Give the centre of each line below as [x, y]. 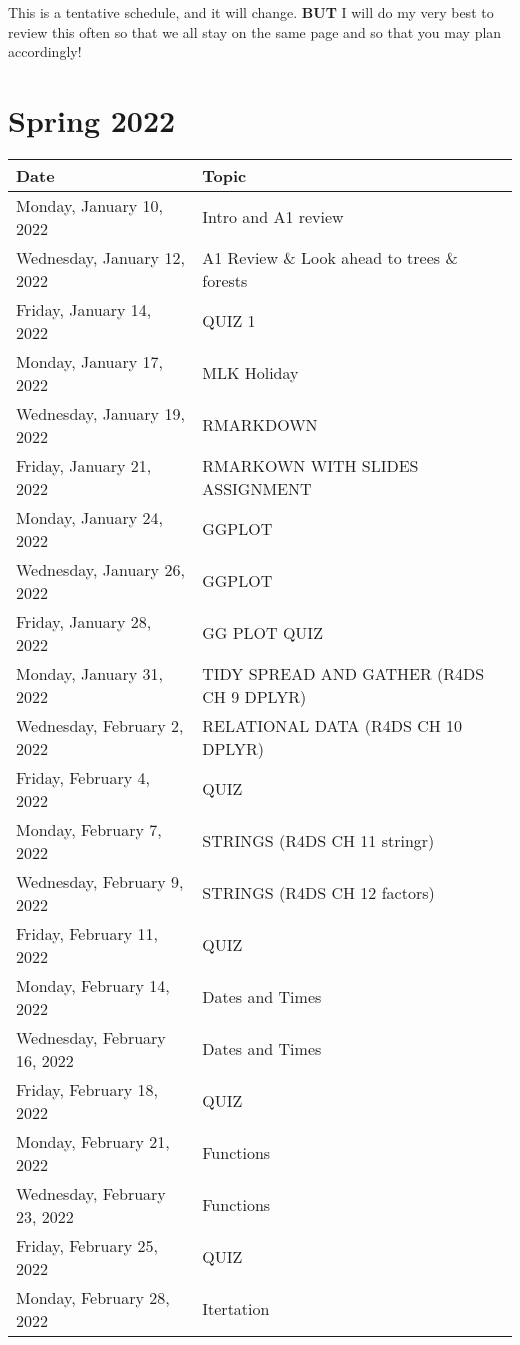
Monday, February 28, [93, 1297]
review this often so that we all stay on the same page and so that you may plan [255, 31]
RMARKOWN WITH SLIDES [310, 465]
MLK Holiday [250, 373]
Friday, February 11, [87, 933]
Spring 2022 [92, 119]
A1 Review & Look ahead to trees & [330, 257]
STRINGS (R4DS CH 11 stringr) [318, 841]
